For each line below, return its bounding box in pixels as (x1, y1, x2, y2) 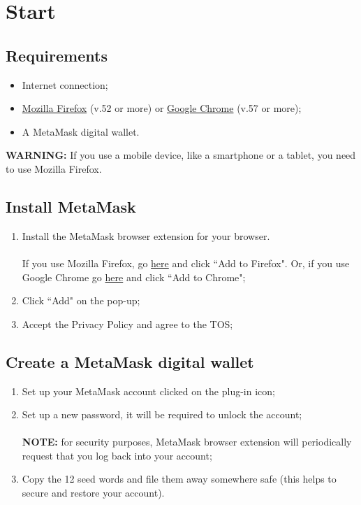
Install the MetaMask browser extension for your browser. (22, 228, 270, 243)
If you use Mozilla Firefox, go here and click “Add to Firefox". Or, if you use (22, 255, 350, 270)
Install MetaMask (6, 195, 136, 217)
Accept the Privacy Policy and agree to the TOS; (22, 316, 233, 331)
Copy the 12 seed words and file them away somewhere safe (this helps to (22, 471, 337, 486)
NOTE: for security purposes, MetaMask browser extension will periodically (22, 434, 352, 449)
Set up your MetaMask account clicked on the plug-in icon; (22, 383, 275, 398)
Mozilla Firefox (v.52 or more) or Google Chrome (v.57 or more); (22, 101, 302, 115)
